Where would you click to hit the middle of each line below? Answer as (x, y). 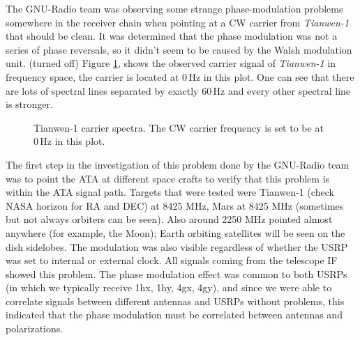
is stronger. (29, 104)
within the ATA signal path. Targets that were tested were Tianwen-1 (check (170, 192)
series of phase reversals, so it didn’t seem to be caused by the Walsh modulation (179, 49)
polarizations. (35, 329)
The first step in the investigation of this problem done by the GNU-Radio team (178, 164)
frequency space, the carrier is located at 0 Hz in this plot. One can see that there (180, 76)
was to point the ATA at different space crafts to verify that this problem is (168, 178)
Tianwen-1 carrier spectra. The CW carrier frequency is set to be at (179, 127)
